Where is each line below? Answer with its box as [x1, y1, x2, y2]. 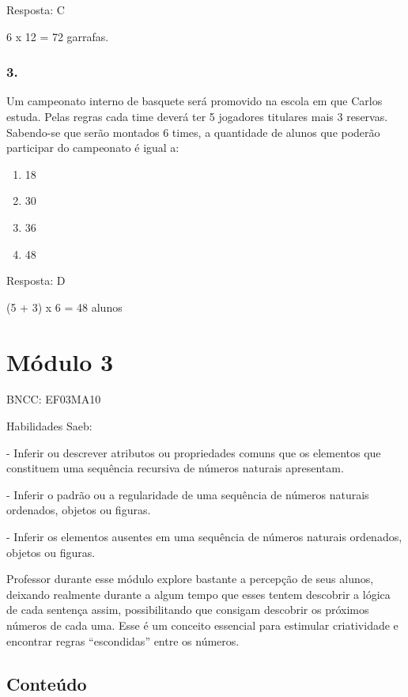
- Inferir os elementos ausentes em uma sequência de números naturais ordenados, [6, 528, 402, 545]
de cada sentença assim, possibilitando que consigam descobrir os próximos [6, 601, 369, 618]
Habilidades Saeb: [6, 418, 93, 434]
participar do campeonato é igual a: [6, 139, 179, 156]
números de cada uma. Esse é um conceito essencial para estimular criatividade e [6, 617, 399, 633]
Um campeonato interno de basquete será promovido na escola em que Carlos [6, 93, 383, 109]
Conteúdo [6, 671, 87, 695]
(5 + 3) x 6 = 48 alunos [6, 298, 123, 315]
